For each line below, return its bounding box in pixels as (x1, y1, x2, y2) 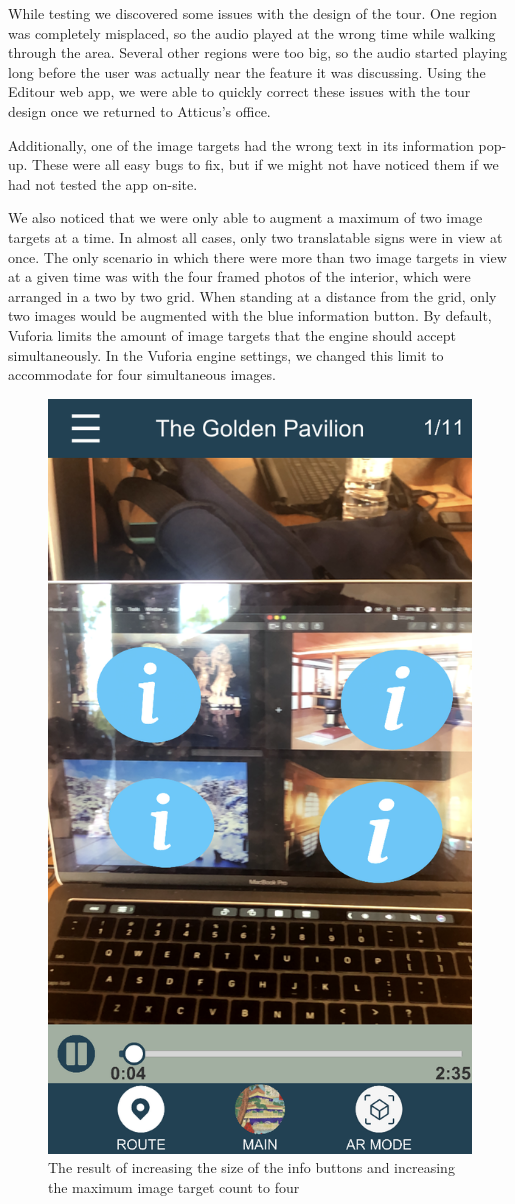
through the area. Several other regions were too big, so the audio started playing (8, 42, 508, 63)
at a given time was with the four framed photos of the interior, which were (8, 266, 471, 287)
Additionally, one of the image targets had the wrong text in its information (8, 134, 474, 155)
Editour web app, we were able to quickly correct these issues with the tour (8, 81, 471, 102)
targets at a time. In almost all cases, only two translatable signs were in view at (8, 226, 503, 247)
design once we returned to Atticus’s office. (8, 100, 271, 121)
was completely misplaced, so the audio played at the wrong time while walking (8, 22, 496, 43)
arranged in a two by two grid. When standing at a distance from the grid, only (8, 285, 497, 306)
